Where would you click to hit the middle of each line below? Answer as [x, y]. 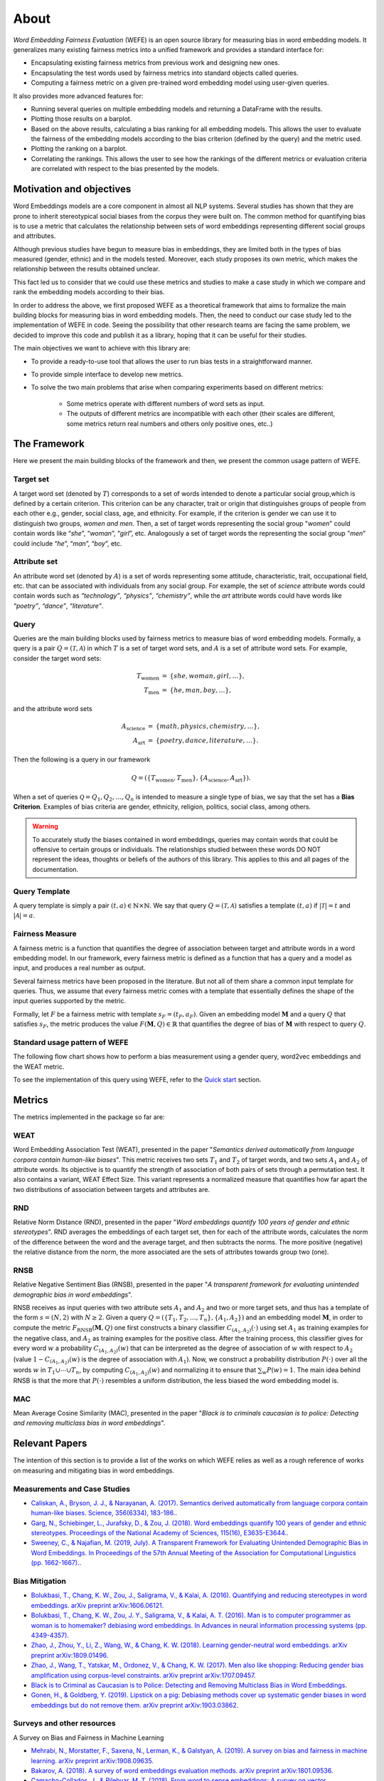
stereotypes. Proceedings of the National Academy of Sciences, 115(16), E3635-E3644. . [160, 1533]
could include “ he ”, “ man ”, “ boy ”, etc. [68, 543]
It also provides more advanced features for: [78, 95]
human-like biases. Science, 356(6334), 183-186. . [104, 1513]
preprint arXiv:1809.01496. [70, 1655]
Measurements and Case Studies [72, 1489]
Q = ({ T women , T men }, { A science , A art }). [191, 779]
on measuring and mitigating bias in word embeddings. [94, 1470]
